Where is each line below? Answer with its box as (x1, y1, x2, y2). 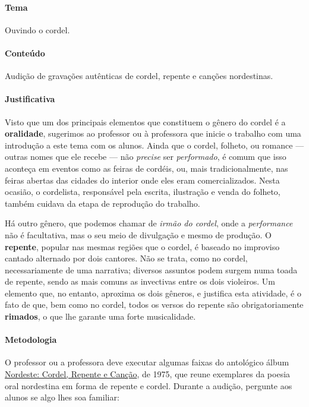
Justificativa (5, 93, 55, 105)
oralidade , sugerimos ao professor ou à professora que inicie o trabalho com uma (5, 127, 301, 140)
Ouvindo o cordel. (5, 23, 70, 36)
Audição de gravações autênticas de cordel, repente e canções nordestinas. (5, 70, 273, 82)
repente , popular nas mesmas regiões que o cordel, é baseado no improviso (5, 240, 280, 253)
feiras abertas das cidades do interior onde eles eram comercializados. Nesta (5, 173, 280, 186)
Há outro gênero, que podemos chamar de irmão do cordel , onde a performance (5, 217, 293, 229)
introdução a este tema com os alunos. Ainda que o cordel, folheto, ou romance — (5, 138, 304, 151)
